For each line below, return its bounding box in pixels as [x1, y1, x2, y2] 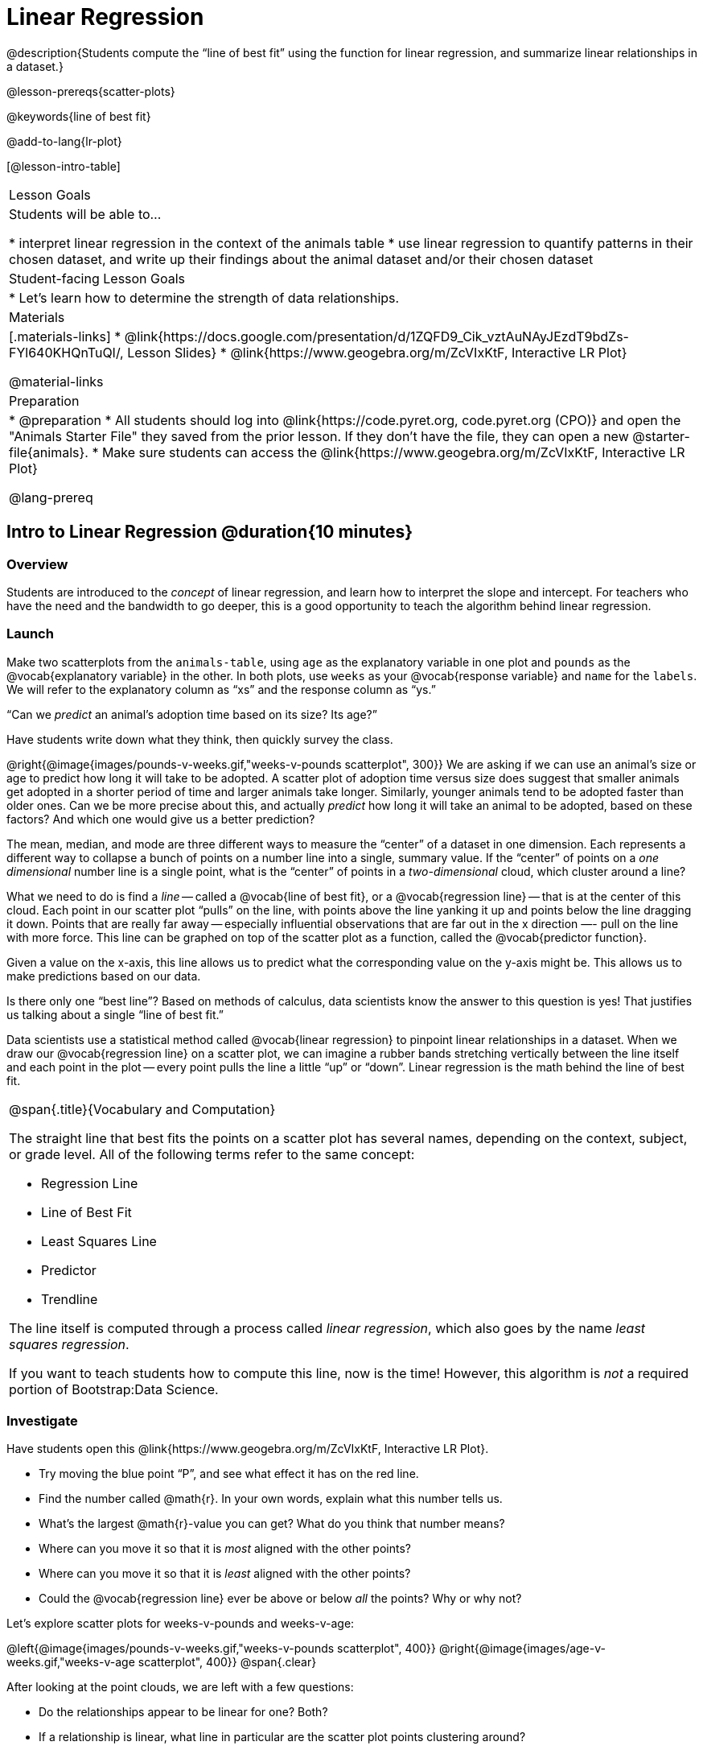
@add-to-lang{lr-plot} [6, 134, 122, 148]
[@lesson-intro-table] [6, 159, 121, 173]
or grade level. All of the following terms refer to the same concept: [9, 1145, 415, 1162]
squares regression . [9, 1335, 129, 1352]
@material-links [9, 373, 104, 390]
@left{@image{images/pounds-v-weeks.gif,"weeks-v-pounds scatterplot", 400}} [6, 1641, 437, 1656]
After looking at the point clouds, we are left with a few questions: [6, 1680, 354, 1694]
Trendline [41, 1290, 98, 1307]
